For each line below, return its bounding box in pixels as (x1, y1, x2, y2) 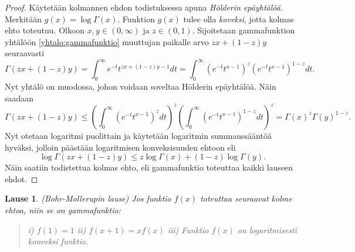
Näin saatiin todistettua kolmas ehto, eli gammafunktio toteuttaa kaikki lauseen (5, 161, 293, 173)
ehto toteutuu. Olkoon (5, 24, 85, 36)
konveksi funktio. (28, 235, 89, 247)
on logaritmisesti (237, 223, 297, 236)
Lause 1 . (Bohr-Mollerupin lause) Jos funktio (5, 192, 171, 205)
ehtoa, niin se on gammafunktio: (5, 203, 121, 216)
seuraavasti (5, 47, 45, 59)
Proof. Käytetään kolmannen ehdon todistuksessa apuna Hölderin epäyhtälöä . (5, 1, 283, 13)
